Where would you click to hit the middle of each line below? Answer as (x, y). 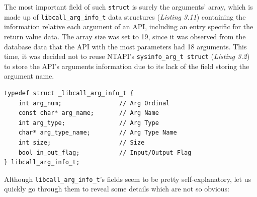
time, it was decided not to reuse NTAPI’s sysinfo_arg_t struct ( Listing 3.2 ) (127, 56)
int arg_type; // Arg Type (89, 123)
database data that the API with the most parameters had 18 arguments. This (125, 46)
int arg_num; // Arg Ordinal (94, 103)
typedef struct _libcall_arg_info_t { (69, 93)
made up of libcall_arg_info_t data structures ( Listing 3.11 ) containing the (125, 16)
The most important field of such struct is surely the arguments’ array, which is (128, 7)
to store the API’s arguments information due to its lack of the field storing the (127, 66)
